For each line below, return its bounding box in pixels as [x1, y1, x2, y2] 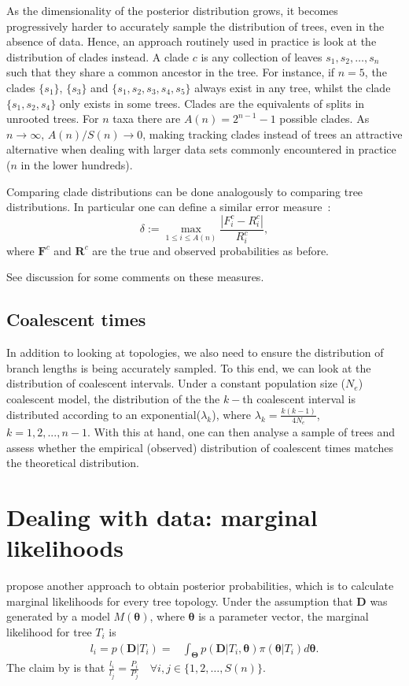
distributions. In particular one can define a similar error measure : [6, 198, 331, 215]
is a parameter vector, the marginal [198, 608, 369, 625]
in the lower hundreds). [20, 156, 133, 172]
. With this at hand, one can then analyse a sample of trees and [87, 424, 396, 440]
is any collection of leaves [201, 48, 322, 65]
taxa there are [112, 110, 181, 127]
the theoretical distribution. [6, 454, 139, 471]
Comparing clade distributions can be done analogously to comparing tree [6, 183, 363, 199]
